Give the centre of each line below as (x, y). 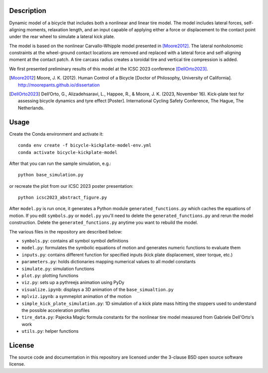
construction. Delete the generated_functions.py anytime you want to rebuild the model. (104, 223)
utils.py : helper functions (50, 331)
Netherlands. (31, 108)
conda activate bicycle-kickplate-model (68, 152)
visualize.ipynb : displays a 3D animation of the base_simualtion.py (98, 289)
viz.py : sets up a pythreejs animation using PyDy (73, 283)
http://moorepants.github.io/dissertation (59, 85)
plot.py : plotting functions (50, 275)
